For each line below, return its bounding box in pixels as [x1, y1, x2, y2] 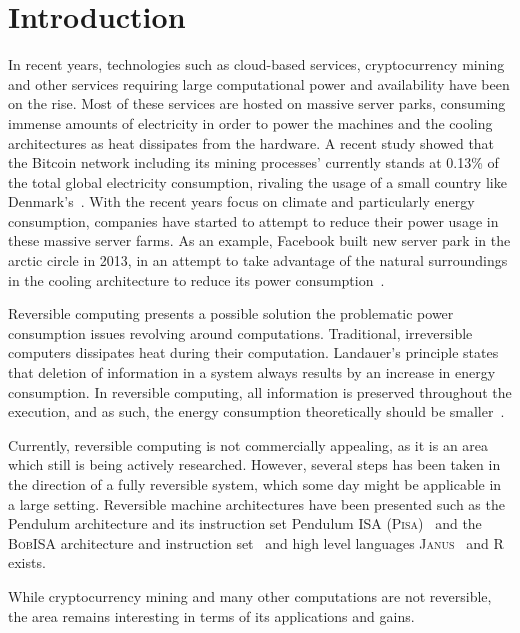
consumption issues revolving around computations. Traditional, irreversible [8, 322, 473, 343]
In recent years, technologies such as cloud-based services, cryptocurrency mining [8, 54, 505, 75]
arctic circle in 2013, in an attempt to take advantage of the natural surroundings [8, 250, 508, 271]
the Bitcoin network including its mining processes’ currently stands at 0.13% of [8, 152, 499, 173]
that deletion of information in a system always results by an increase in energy [8, 362, 496, 383]
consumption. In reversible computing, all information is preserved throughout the [8, 381, 512, 402]
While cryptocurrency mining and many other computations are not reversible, [8, 585, 492, 606]
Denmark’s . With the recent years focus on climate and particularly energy [8, 191, 475, 212]
